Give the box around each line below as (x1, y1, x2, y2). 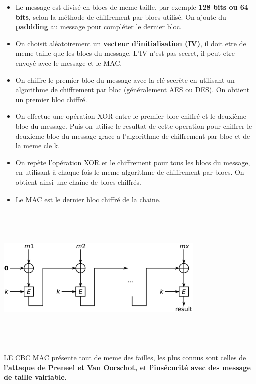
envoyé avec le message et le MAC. (15, 57, 122, 68)
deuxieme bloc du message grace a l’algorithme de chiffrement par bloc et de (15, 130, 250, 141)
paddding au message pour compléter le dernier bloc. (15, 21, 182, 32)
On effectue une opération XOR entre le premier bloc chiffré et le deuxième (15, 111, 246, 121)
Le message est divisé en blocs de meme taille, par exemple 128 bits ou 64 (15, 2, 248, 12)
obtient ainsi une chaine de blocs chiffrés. (15, 176, 141, 187)
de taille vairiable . (4, 372, 67, 382)
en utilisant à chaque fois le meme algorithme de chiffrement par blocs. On (15, 167, 244, 177)
